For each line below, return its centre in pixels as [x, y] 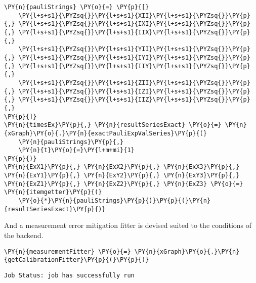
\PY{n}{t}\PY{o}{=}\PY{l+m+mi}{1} [76, 150]
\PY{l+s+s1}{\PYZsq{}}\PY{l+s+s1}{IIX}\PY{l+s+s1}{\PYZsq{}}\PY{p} [134, 32]
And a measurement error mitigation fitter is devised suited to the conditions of [128, 225]
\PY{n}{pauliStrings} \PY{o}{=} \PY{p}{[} [77, 7]
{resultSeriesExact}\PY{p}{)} [55, 209]
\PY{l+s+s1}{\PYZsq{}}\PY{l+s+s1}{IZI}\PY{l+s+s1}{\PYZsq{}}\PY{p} [134, 91]
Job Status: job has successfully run [69, 275]
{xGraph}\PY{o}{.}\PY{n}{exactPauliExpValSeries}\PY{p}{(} [105, 133]
